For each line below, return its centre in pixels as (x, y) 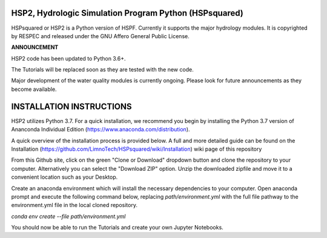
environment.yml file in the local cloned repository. (74, 205)
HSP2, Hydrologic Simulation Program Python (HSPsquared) (127, 13)
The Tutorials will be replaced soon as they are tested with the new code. (102, 70)
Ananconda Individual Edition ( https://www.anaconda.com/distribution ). (101, 130)
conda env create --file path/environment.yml (68, 216)
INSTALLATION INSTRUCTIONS (72, 106)
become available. (34, 89)
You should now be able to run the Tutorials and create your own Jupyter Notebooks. (117, 228)
